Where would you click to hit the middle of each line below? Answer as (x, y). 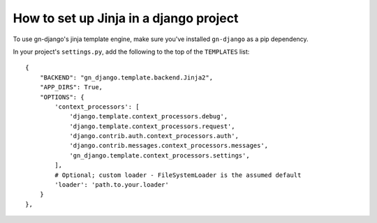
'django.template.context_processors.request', (152, 126)
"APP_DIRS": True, (71, 87)
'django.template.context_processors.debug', (149, 116)
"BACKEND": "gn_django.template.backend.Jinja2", (126, 77)
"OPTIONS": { (62, 97)
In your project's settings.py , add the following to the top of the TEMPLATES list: (131, 52)
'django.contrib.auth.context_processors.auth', (154, 136)
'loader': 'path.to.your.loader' (112, 185)
